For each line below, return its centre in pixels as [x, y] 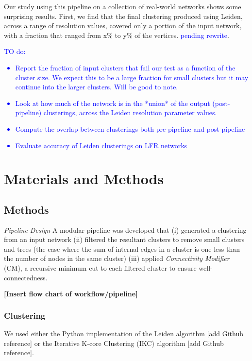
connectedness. [26, 277]
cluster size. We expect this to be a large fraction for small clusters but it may [132, 77]
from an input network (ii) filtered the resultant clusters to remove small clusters [124, 239]
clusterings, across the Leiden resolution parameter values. [130, 112]
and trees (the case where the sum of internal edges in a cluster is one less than [122, 249]
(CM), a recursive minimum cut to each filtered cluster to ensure [100, 268]
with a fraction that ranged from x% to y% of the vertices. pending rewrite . [117, 35]
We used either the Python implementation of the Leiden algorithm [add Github [124, 334]
